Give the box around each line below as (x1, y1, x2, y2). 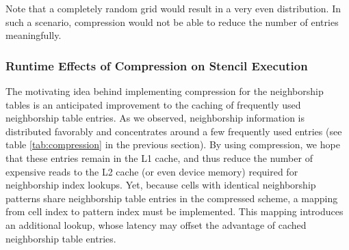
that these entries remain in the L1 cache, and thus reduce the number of (5, 150, 313, 165)
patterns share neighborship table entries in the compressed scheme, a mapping (5, 191, 338, 205)
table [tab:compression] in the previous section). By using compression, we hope (5, 137, 340, 152)
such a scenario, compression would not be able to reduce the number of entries (5, 14, 339, 29)
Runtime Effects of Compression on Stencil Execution (5, 57, 308, 74)
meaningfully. (5, 28, 62, 42)
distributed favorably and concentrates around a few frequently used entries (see (5, 124, 342, 138)
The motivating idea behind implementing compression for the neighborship (5, 84, 324, 98)
